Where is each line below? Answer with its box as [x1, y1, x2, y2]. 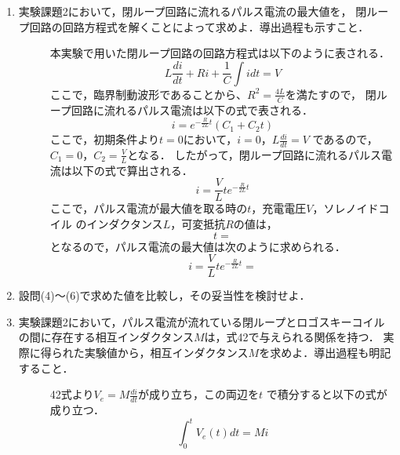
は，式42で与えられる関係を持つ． [204, 329, 380, 345]
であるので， [312, 131, 378, 147]
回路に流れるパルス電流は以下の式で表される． [71, 101, 313, 118]
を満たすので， [285, 86, 362, 102]
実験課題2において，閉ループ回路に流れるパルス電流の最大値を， [18, 3, 352, 19]
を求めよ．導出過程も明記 [259, 344, 391, 361]
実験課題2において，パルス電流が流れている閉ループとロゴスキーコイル [18, 313, 385, 329]
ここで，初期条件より [49, 131, 159, 147]
